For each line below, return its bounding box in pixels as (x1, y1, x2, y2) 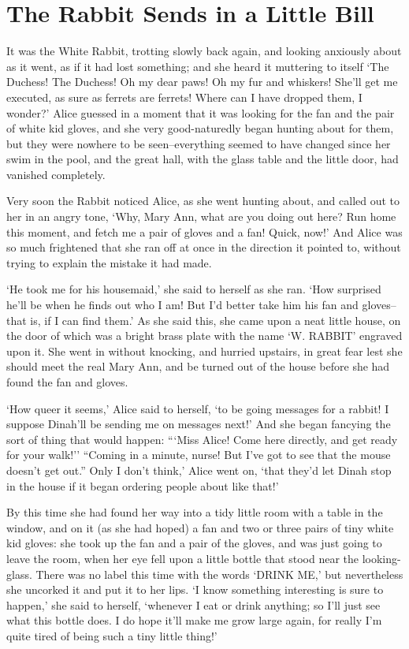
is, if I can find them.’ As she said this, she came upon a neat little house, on (30, 311, 401, 328)
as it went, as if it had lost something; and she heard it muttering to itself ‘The (6, 58, 389, 74)
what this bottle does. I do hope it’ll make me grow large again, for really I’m (6, 612, 382, 628)
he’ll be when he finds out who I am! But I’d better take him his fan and (6, 297, 359, 313)
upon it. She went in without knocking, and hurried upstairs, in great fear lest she (6, 342, 403, 359)
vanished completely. (6, 166, 106, 182)
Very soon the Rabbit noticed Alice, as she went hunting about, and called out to (6, 192, 400, 209)
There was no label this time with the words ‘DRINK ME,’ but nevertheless (35, 565, 403, 582)
